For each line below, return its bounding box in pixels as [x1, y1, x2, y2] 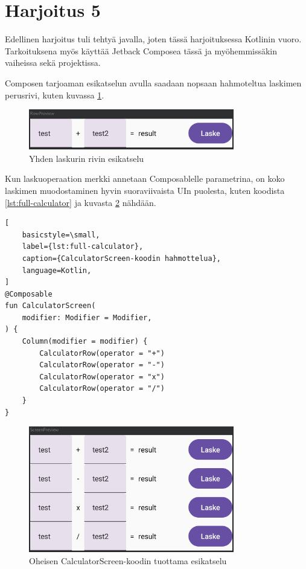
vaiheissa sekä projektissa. [5, 56, 101, 69]
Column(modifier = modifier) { [22, 337, 148, 346]
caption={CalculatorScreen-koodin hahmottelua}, [22, 254, 221, 263]
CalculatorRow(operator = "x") [39, 372, 165, 381]
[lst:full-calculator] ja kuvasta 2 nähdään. [5, 196, 156, 208]
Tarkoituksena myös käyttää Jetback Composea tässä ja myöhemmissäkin [5, 44, 278, 57]
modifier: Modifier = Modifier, [22, 313, 152, 322]
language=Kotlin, [22, 266, 92, 275]
